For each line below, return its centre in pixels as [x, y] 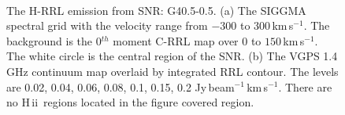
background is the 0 [54, 40]
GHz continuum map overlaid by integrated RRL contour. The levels [172, 71]
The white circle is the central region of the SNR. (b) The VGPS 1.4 [172, 56]
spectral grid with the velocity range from [107, 25]
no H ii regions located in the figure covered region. [130, 102]
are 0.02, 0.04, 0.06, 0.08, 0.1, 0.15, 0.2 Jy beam [121, 86]
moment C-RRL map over [176, 40]
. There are [305, 86]
